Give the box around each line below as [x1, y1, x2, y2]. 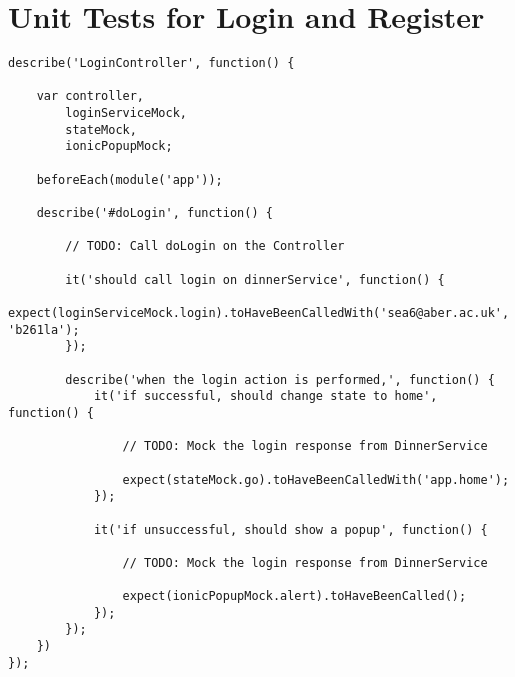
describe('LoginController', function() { [8, 56, 295, 71]
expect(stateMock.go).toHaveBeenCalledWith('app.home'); [122, 472, 510, 487]
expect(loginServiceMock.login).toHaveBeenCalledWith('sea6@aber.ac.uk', [8, 305, 510, 320]
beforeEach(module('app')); [36, 172, 223, 187]
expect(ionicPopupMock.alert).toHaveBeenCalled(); [122, 589, 467, 604]
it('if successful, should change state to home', [93, 389, 438, 404]
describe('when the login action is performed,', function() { [65, 372, 495, 387]
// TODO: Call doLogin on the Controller [65, 239, 345, 254]
